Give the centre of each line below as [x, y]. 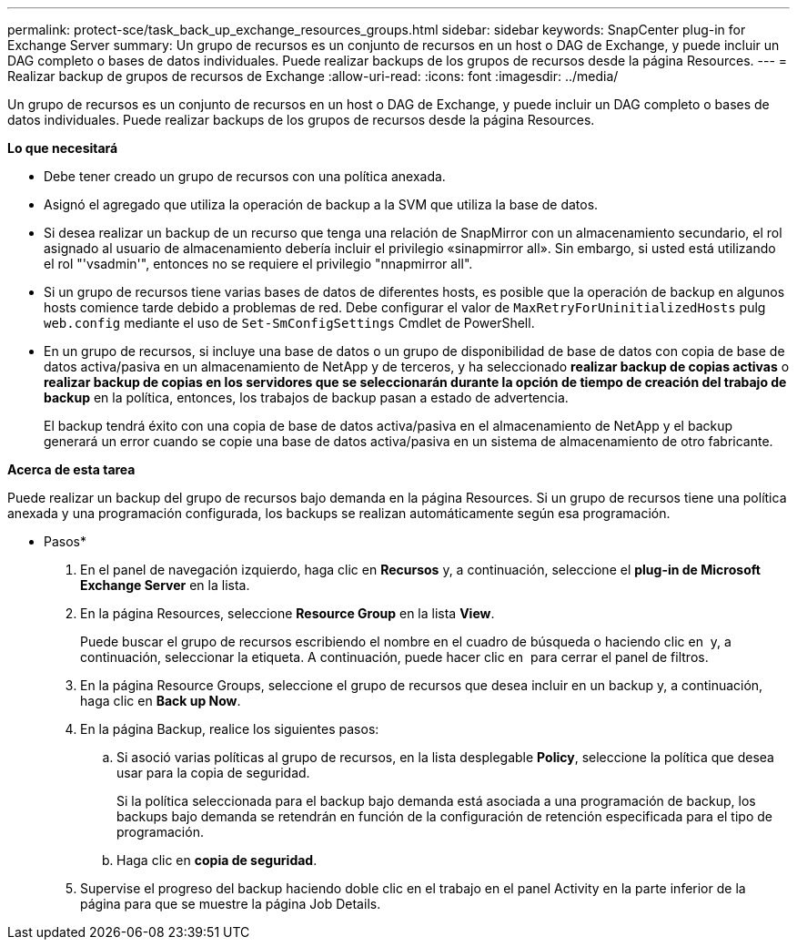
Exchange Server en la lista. [165, 585]
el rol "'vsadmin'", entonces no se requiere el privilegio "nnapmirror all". [258, 264]
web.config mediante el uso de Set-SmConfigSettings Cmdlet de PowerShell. [289, 323]
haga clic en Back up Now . [161, 701]
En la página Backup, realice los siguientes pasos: [230, 729]
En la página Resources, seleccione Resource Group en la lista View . [288, 613]
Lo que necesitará [63, 148]
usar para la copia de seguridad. [213, 773]
